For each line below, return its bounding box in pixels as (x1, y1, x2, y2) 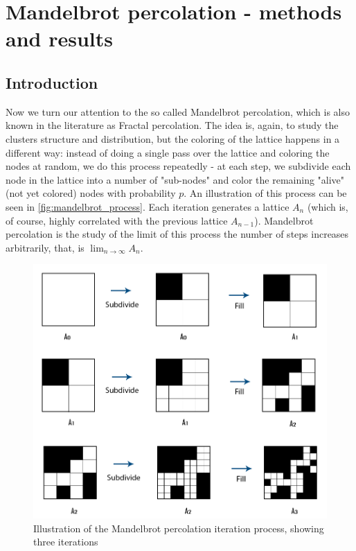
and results (6, 24, 113, 53)
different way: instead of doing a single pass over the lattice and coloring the (6, 145, 330, 159)
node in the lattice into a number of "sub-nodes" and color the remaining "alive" (6, 172, 345, 186)
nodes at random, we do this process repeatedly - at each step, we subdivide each (6, 159, 351, 173)
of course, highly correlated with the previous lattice (6, 213, 228, 227)
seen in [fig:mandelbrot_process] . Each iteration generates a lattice (6, 199, 290, 213)
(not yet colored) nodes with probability (6, 186, 176, 200)
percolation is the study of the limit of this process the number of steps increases (6, 227, 349, 241)
